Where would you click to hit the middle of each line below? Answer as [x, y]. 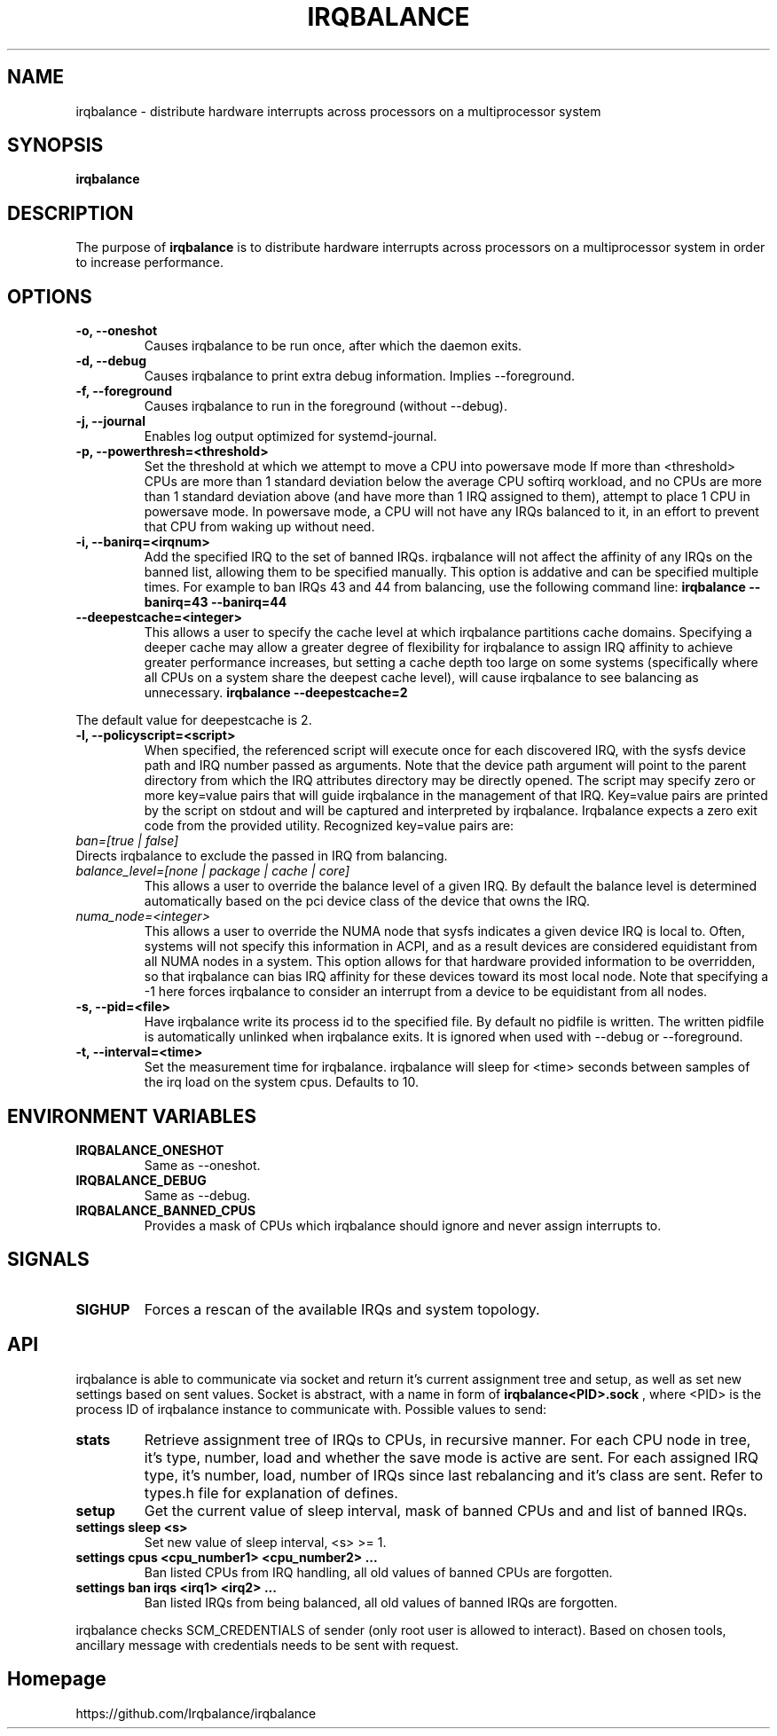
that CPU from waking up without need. [259, 527]
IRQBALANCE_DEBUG [141, 1180]
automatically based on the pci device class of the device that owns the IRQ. [367, 901]
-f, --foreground [124, 391]
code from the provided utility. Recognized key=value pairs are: [329, 826]
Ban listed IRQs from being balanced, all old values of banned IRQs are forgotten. [381, 1602]
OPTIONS [50, 296]
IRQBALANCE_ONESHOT [150, 1150]
